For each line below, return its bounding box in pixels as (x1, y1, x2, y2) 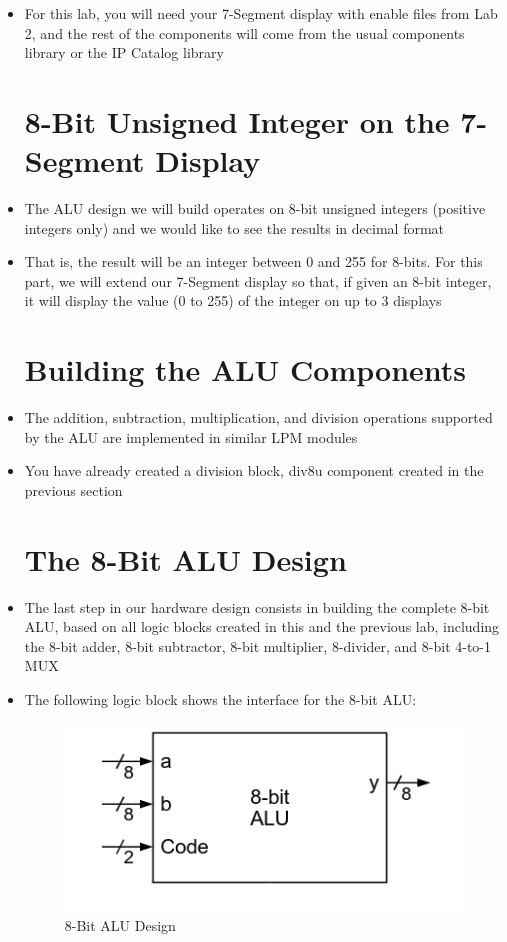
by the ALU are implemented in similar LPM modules (24, 426, 358, 447)
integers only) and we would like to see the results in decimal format (24, 217, 445, 238)
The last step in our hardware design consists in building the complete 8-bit (24, 596, 490, 617)
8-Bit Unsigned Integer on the (24, 100, 450, 141)
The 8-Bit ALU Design (24, 538, 347, 579)
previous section (24, 479, 123, 500)
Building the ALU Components (24, 349, 467, 390)
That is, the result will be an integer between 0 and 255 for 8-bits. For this (24, 251, 483, 272)
